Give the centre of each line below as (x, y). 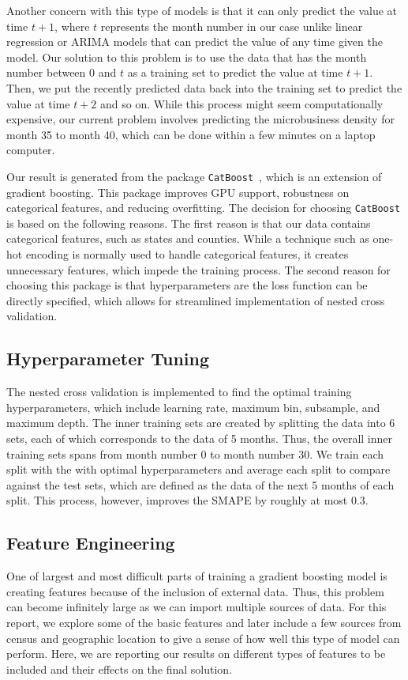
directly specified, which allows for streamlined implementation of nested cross (196, 300)
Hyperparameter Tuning (108, 359)
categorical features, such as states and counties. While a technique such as (188, 238)
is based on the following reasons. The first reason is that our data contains (189, 223)
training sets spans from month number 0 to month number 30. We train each (195, 453)
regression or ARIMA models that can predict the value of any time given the (195, 42)
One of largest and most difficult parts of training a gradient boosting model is (197, 576)
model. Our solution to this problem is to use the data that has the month (187, 57)
